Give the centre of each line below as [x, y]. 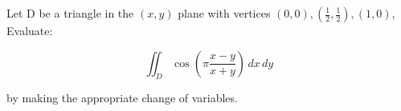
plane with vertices [224, 13]
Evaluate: [30, 30]
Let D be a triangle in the [70, 13]
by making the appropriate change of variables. [122, 98]
